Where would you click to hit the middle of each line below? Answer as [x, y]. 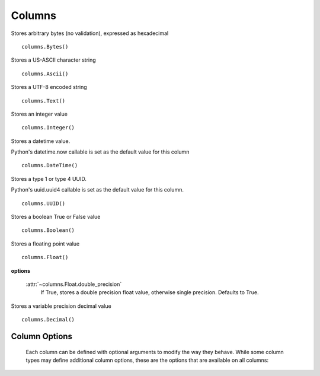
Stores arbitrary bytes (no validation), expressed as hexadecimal [90, 33]
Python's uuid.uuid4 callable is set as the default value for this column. [97, 190]
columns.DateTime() [50, 165]
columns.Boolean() [48, 230]
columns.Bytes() [45, 47]
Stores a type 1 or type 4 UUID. [49, 179]
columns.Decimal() [48, 320]
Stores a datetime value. [41, 141]
